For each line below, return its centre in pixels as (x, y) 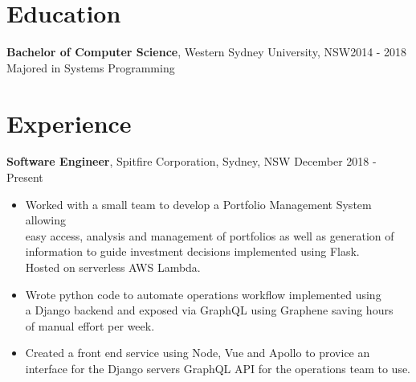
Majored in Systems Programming (91, 67)
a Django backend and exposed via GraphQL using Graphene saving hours (209, 310)
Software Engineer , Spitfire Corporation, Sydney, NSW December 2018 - (192, 161)
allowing (45, 220)
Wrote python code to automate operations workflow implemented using (203, 294)
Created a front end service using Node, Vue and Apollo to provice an (198, 353)
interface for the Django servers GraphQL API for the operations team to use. (218, 368)
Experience (69, 123)
